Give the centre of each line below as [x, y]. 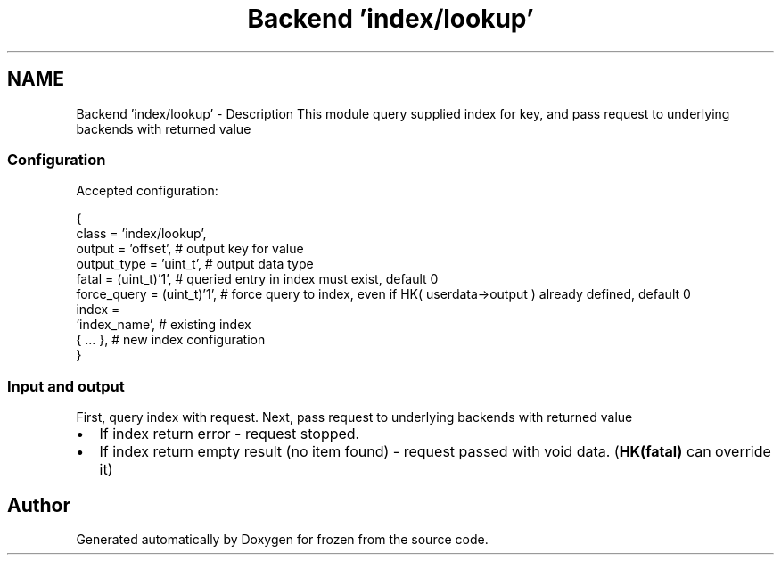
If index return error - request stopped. [230, 434]
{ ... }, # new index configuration [171, 340]
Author [39, 505]
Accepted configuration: [147, 191]
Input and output [66, 386]
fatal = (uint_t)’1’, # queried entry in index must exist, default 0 [257, 279]
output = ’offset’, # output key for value [190, 249]
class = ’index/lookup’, [141, 234]
